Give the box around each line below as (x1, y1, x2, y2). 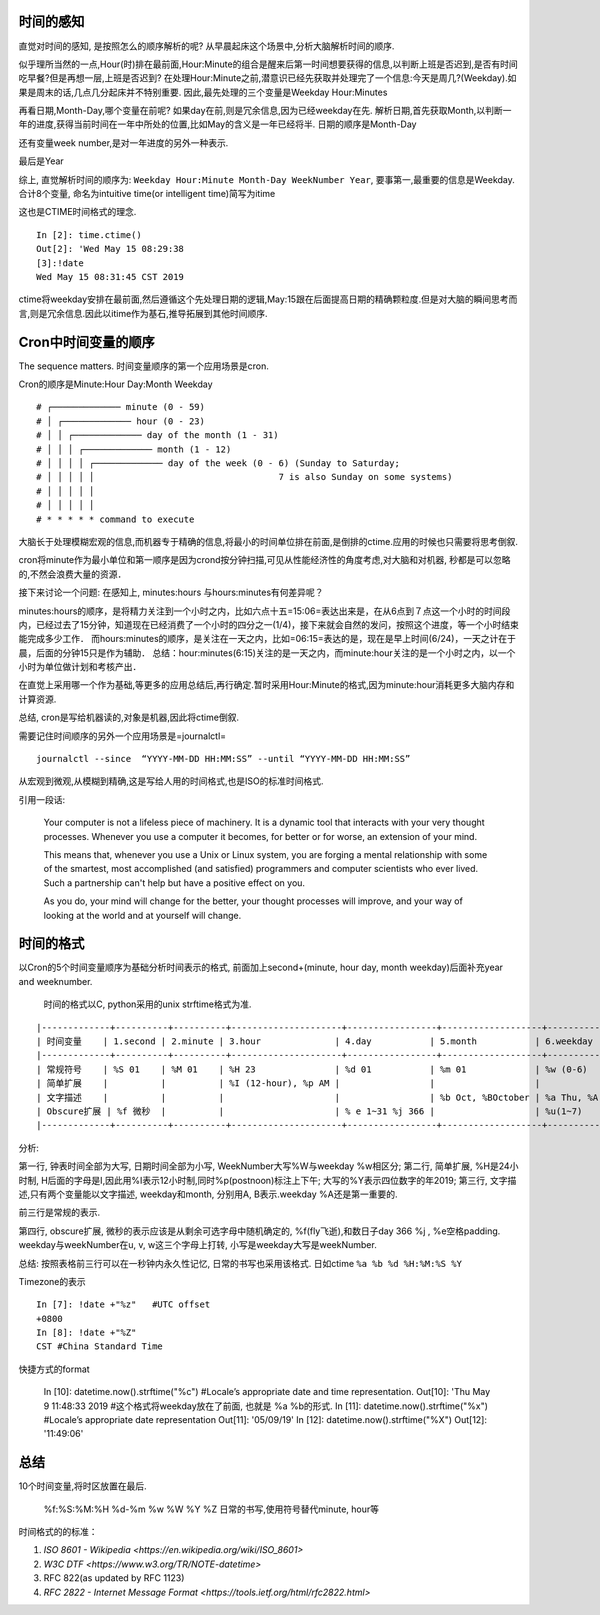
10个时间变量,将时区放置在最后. (18, 1480, 147, 1492)
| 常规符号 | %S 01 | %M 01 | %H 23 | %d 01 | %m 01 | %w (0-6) (36, 1063, 589, 1075)
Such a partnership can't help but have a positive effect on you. (43, 876, 305, 889)
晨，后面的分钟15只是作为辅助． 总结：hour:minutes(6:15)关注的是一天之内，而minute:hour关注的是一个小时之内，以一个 (18, 646, 516, 659)
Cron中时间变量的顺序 (18, 333, 155, 350)
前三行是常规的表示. (18, 1206, 101, 1219)
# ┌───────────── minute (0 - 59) (36, 401, 205, 413)
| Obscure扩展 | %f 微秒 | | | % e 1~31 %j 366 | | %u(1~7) (36, 1105, 583, 1117)
